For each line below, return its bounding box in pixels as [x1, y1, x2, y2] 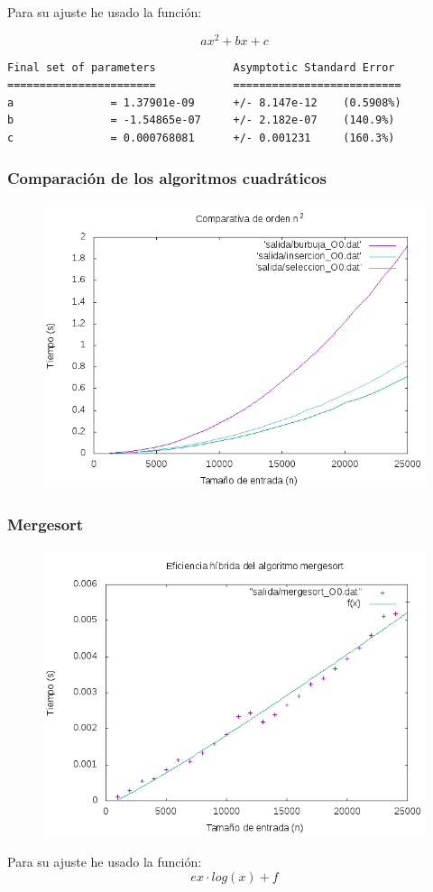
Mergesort [7, 513, 84, 536]
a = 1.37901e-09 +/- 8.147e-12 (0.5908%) [7, 96, 401, 109]
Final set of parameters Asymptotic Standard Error [7, 60, 395, 74]
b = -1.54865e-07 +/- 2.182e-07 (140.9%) [7, 114, 395, 127]
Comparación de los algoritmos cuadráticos [7, 166, 327, 189]
